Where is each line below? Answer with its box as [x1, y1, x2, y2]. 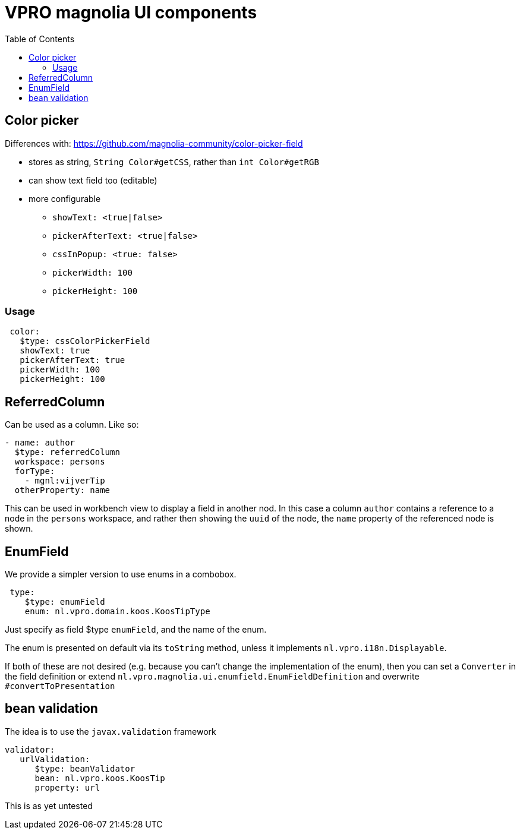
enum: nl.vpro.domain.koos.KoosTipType [24, 606, 210, 617]
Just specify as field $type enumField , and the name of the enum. [5, 624, 267, 635]
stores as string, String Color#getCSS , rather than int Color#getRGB [29, 156, 319, 167]
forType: [14, 466, 55, 476]
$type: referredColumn [14, 447, 120, 457]
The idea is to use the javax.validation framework [5, 726, 216, 737]
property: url [34, 782, 100, 792]
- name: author [5, 438, 75, 448]
